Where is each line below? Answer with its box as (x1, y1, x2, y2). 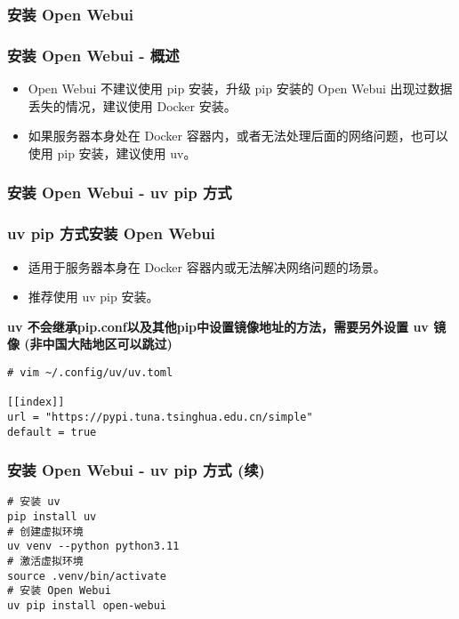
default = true (7, 425, 97, 438)
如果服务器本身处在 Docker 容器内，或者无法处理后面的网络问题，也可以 (28, 126, 448, 145)
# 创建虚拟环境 (7, 525, 84, 538)
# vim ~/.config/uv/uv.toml (7, 366, 173, 379)
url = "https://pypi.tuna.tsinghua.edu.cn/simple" (7, 410, 313, 423)
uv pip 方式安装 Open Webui (7, 222, 215, 245)
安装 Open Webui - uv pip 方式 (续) (7, 459, 265, 481)
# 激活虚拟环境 (7, 555, 84, 567)
